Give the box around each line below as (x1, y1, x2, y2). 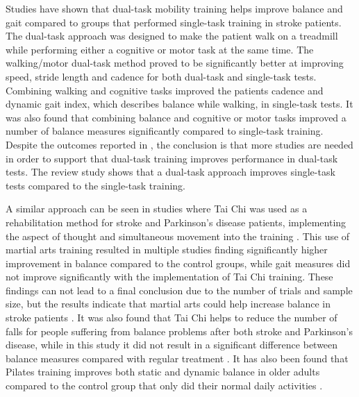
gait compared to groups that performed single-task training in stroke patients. (6, 15, 342, 29)
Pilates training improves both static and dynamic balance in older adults (6, 364, 320, 379)
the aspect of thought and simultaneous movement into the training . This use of (6, 228, 350, 243)
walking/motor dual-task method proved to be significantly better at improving (6, 56, 344, 70)
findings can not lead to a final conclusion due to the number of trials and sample (6, 282, 353, 297)
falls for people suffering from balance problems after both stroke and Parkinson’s (6, 323, 353, 338)
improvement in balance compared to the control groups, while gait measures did (6, 255, 351, 270)
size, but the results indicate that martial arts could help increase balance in (6, 296, 331, 311)
